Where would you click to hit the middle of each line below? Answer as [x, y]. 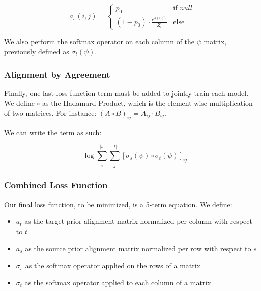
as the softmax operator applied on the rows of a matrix [113, 265]
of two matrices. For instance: [50, 113]
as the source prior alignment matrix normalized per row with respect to [138, 248]
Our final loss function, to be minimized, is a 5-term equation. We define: [118, 204]
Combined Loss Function [56, 185]
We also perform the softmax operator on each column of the [99, 41]
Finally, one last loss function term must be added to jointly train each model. [126, 93]
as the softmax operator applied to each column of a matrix [118, 282]
